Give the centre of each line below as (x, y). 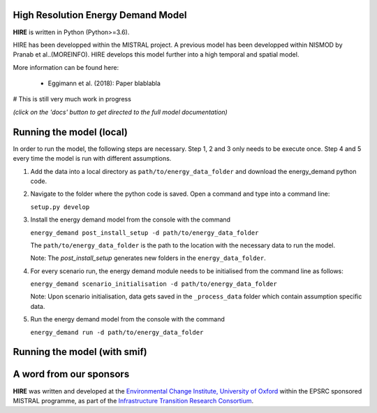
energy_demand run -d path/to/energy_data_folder (117, 332)
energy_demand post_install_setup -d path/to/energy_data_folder (145, 233)
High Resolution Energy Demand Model (100, 15)
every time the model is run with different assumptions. (92, 159)
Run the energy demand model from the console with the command (127, 319)
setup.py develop (60, 207)
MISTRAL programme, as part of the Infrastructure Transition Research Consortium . (133, 400)
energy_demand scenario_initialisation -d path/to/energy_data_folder (154, 284)
